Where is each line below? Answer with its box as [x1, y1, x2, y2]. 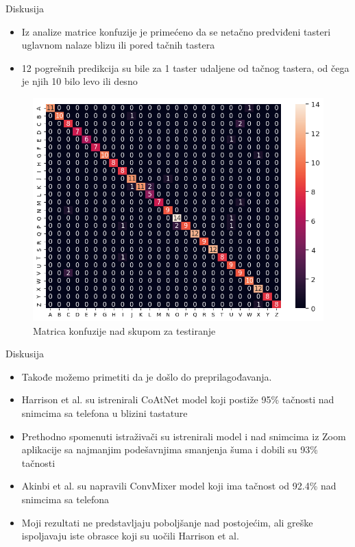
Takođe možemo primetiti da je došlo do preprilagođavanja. [21, 369, 272, 383]
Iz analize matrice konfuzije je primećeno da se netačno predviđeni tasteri [21, 24, 331, 38]
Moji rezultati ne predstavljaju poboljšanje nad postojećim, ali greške [21, 515, 313, 529]
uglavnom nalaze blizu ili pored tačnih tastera [21, 38, 215, 52]
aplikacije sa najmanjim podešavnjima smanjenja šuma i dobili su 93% [21, 442, 318, 457]
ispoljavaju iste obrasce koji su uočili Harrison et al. [21, 529, 239, 543]
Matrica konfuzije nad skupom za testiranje [33, 323, 216, 338]
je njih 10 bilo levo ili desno [21, 74, 138, 88]
